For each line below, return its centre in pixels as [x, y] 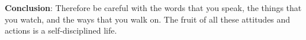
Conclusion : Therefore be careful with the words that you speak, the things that [153, 8]
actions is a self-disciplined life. [61, 30]
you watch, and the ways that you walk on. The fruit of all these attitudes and [148, 19]
